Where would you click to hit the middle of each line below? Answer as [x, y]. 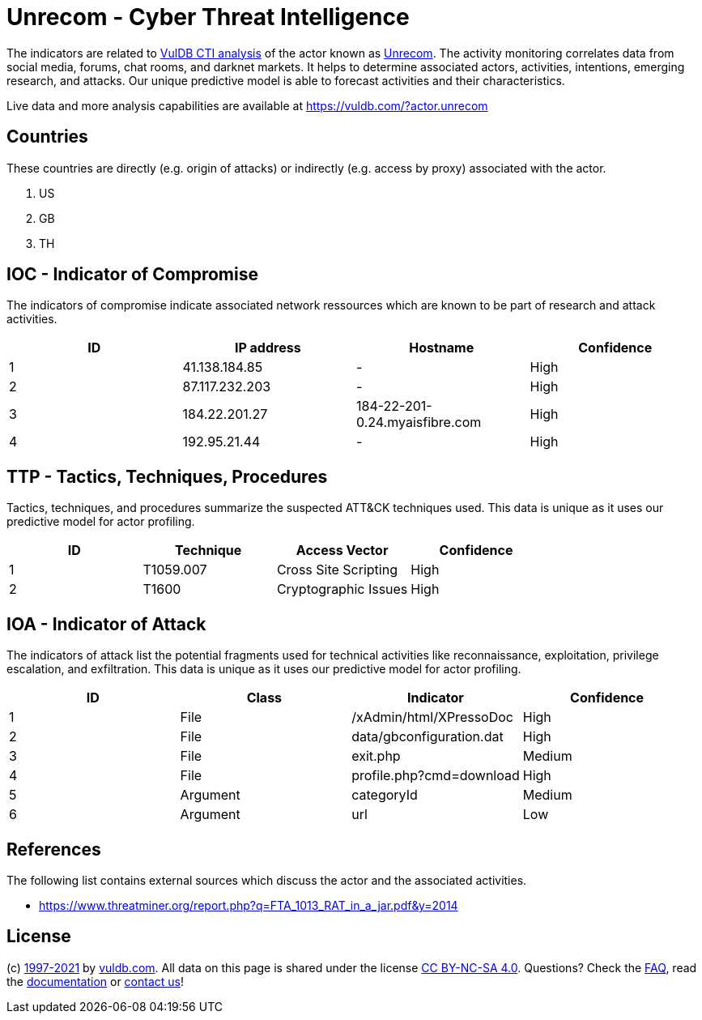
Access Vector [342, 551]
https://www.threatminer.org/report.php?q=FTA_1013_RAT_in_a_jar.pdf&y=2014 [249, 905]
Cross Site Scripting [337, 570]
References [54, 849]
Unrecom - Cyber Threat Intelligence [208, 17]
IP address [268, 348]
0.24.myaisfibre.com [419, 423]
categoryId [385, 795]
